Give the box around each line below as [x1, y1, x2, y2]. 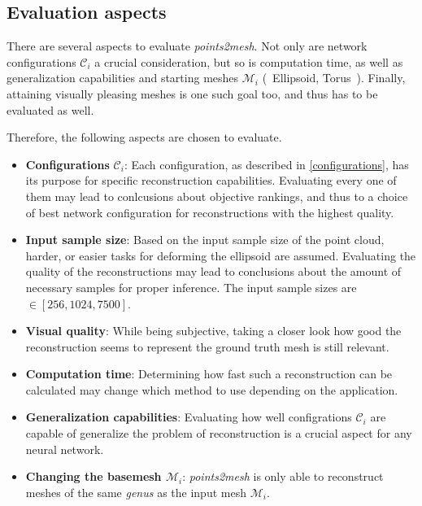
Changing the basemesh [25, 468, 162, 485]
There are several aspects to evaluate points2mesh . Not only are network [7, 37, 368, 55]
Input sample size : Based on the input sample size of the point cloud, [25, 231, 385, 248]
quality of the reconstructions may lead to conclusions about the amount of [25, 263, 402, 280]
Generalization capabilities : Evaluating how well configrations [25, 408, 352, 425]
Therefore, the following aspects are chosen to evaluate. [7, 129, 282, 146]
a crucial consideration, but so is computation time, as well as [94, 53, 403, 70]
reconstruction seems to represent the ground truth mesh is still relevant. [25, 338, 389, 355]
